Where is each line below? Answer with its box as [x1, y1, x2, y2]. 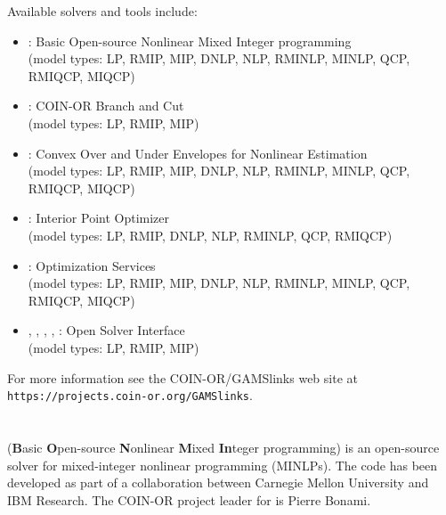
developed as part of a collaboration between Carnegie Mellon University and [7, 473, 429, 492]
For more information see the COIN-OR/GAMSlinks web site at [7, 368, 358, 387]
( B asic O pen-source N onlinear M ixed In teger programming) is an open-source [7, 437, 440, 456]
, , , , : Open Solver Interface [28, 321, 185, 339]
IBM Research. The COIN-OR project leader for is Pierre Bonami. [7, 490, 371, 509]
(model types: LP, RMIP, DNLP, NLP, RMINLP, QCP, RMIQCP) [28, 225, 393, 244]
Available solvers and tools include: [7, 2, 198, 20]
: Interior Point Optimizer [28, 208, 170, 227]
